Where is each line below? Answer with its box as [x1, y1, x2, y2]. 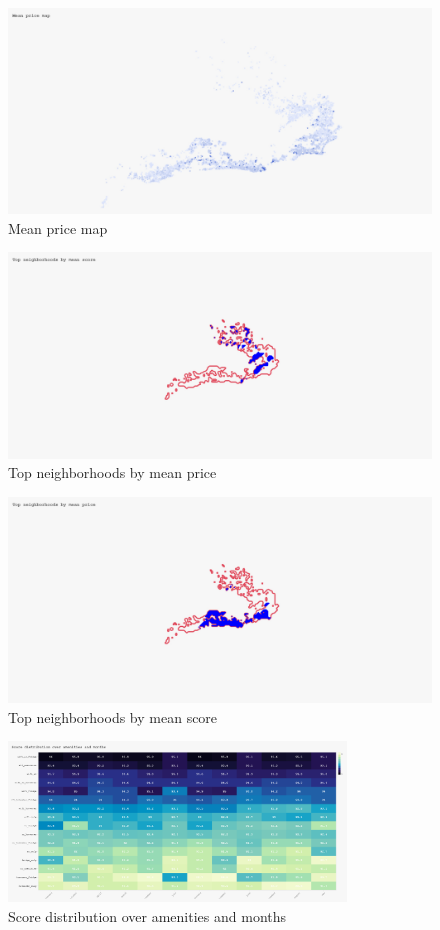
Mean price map [8, 217, 108, 238]
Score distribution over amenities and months [8, 906, 287, 927]
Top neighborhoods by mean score [8, 706, 218, 727]
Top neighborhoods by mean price [8, 462, 217, 483]
